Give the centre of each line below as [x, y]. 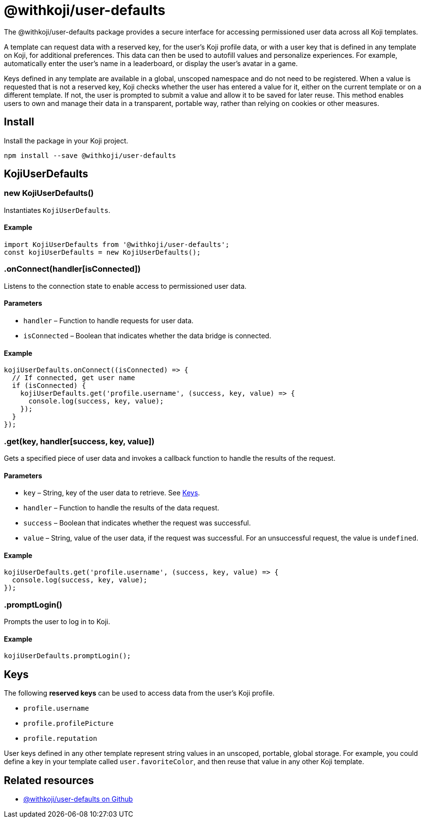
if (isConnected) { [49, 386]
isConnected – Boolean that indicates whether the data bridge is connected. [147, 336]
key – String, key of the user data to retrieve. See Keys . [112, 493]
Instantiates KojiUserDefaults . [57, 210]
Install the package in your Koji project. [66, 140]
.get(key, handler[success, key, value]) [79, 441]
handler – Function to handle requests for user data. [108, 321]
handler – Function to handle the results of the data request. [121, 508]
